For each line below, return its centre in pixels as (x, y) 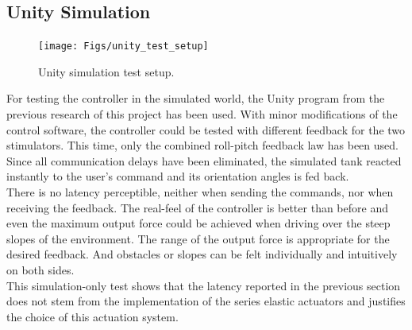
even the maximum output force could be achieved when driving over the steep (198, 223)
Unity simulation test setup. (106, 71)
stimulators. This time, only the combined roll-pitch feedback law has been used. (202, 145)
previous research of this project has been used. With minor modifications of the (202, 114)
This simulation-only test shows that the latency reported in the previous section (204, 285)
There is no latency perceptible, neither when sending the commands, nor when (200, 192)
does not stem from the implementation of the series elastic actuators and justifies (206, 301)
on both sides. (40, 269)
